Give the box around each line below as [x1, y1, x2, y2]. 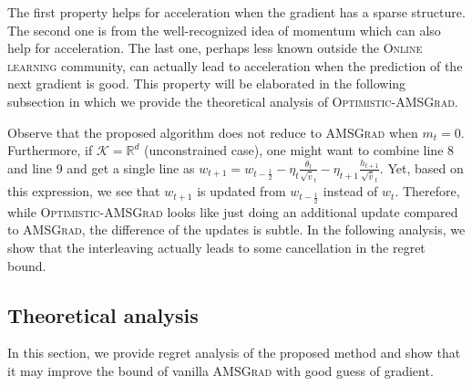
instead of [323, 182, 378, 201]
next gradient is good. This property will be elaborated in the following [7, 74, 406, 93]
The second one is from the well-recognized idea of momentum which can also [7, 20, 441, 39]
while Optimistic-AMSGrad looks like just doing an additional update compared [7, 202, 458, 221]
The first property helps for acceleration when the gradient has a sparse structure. [7, 3, 466, 21]
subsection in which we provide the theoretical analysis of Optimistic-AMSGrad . [7, 91, 458, 110]
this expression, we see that [7, 182, 160, 201]
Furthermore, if [7, 141, 93, 160]
